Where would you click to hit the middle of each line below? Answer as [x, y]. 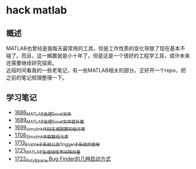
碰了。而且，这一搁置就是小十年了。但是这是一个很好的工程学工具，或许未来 [98, 56]
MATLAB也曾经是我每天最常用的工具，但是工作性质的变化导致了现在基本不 [96, 48]
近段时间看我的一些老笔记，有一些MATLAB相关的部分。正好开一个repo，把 [96, 70]
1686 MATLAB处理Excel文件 [43, 113]
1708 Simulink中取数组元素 [41, 136]
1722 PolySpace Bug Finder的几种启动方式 [62, 159]
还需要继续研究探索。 [32, 63]
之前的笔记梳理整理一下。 [37, 77]
